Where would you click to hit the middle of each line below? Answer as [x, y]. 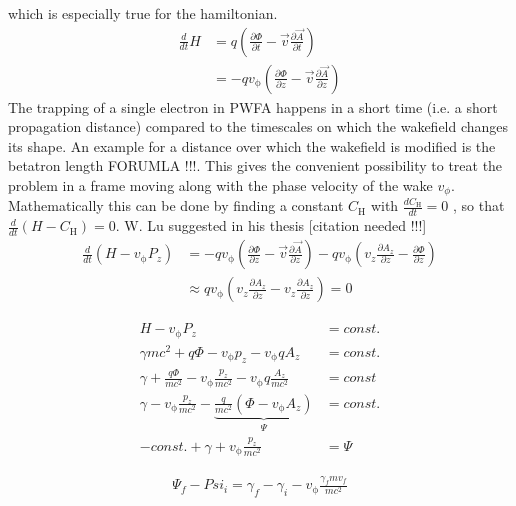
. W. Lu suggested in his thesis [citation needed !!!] [271, 225]
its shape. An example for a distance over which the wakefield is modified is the [252, 145]
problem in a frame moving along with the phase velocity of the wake [220, 185]
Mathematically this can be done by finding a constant [176, 205]
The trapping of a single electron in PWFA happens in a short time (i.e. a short [253, 106]
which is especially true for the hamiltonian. [143, 13]
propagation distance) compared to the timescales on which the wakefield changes [258, 126]
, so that [479, 205]
